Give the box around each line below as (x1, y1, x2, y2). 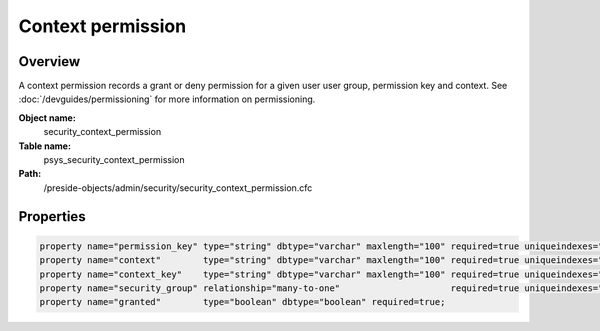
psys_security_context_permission (43, 154, 185, 166)
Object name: (18, 111, 77, 124)
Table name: (18, 140, 72, 152)
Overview (18, 53, 81, 70)
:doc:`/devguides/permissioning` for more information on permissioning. (18, 93, 316, 105)
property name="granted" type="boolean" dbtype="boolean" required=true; (39, 296, 446, 308)
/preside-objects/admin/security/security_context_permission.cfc (43, 181, 313, 194)
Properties (18, 208, 86, 225)
